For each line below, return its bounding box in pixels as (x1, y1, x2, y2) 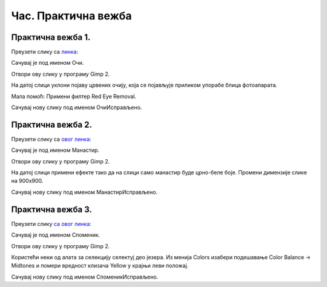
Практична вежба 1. (11, 32, 91, 42)
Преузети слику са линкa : (11, 48, 79, 56)
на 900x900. (11, 177, 44, 185)
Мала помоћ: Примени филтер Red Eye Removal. (11, 93, 136, 100)
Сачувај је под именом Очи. (11, 59, 84, 67)
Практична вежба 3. (11, 204, 92, 214)
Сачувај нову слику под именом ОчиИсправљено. (11, 104, 142, 111)
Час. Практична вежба (11, 9, 132, 22)
